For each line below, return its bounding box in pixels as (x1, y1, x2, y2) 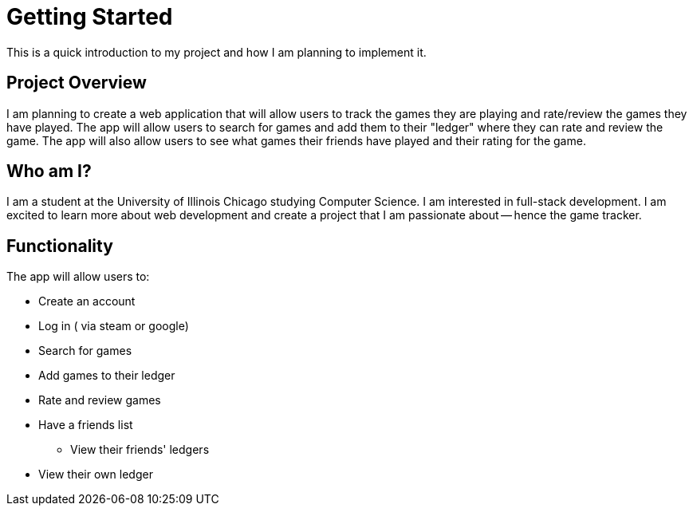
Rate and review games (38, 393, 161, 408)
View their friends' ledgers (70, 443, 210, 457)
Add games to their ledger (38, 368, 175, 383)
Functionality (6, 235, 113, 256)
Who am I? (6, 161, 92, 182)
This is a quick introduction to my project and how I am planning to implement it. (6, 45, 427, 59)
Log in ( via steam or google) (38, 319, 189, 333)
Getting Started (6, 3, 173, 30)
